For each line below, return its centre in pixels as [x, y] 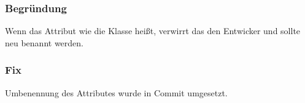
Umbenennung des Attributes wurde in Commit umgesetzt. [116, 92]
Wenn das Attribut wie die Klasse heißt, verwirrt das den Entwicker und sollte [153, 31]
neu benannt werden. [44, 42]
